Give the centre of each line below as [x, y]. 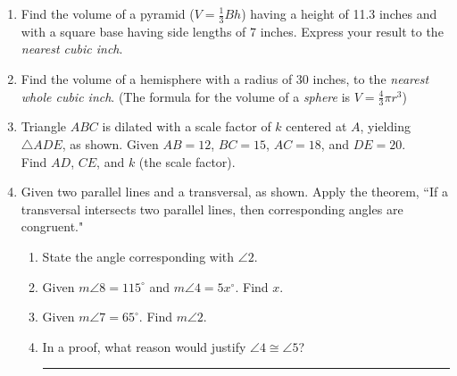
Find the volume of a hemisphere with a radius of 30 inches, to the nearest [225, 79]
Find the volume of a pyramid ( [108, 13]
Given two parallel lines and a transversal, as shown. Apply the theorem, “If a [234, 192]
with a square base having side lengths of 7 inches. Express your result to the [232, 31]
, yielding [385, 126]
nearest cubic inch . [72, 49]
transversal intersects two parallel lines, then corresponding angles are [212, 209]
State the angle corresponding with [138, 256]
